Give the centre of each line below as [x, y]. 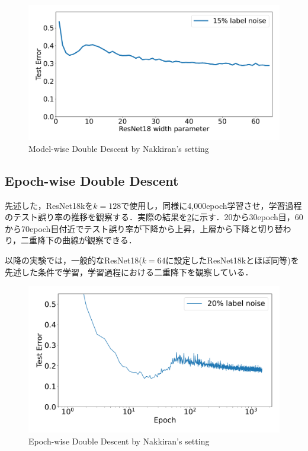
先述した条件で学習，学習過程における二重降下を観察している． [129, 271]
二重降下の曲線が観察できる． [79, 240]
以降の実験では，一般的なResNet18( [73, 260]
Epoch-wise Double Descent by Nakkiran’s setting [119, 441]
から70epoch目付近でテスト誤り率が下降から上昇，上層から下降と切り [140, 228]
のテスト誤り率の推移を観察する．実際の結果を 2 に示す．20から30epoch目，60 [154, 217]
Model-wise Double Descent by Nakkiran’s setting [119, 148]
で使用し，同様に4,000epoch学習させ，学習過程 [211, 205]
